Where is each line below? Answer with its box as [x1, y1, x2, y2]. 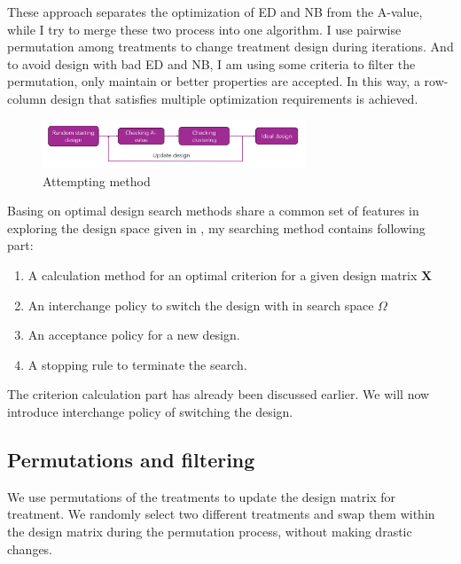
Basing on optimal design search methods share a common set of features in [7, 201, 419, 220]
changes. [7, 539, 53, 558]
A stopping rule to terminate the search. [27, 355, 247, 373]
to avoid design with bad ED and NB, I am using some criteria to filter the [7, 54, 416, 73]
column [7, 89, 47, 107]
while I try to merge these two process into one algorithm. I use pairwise [7, 20, 402, 38]
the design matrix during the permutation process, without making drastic [7, 521, 412, 540]
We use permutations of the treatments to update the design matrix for [7, 487, 395, 505]
